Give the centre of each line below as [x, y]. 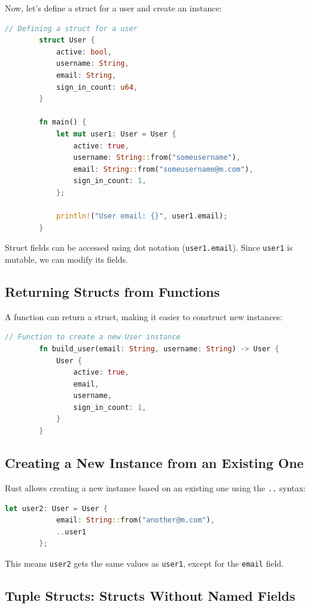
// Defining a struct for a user [71, 28]
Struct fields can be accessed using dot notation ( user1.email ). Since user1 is [149, 247]
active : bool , [84, 52]
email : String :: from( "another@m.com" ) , [135, 520]
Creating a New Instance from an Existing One [154, 463]
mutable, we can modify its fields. [66, 259]
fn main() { [63, 122]
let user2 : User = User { [56, 508]
